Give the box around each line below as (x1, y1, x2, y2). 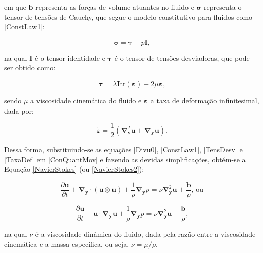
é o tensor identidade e (34, 52, 105, 63)
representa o (203, 2, 242, 12)
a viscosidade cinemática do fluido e (30, 95, 142, 105)
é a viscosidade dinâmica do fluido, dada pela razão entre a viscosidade (35, 229, 256, 239)
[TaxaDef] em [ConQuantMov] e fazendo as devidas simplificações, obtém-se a (4, 154, 246, 164)
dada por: (4, 105, 34, 116)
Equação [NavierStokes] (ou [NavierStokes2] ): (4, 164, 144, 174)
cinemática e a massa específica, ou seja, (4, 238, 129, 249)
